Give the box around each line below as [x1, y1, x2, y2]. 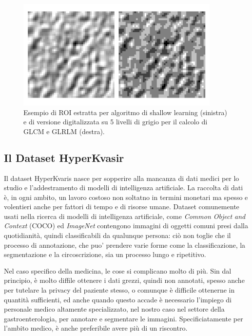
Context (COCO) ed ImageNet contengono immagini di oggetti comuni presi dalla [4, 220, 248, 231]
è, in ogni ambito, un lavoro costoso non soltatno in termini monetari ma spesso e [4, 192, 248, 202]
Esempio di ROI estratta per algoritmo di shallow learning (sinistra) [23, 107, 227, 117]
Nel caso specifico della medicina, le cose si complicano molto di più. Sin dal [4, 265, 232, 276]
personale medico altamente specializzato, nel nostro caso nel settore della [4, 304, 225, 314]
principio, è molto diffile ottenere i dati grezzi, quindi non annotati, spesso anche [4, 275, 245, 285]
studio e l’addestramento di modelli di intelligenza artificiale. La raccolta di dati [4, 182, 243, 193]
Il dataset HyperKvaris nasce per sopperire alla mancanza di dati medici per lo [4, 173, 239, 183]
